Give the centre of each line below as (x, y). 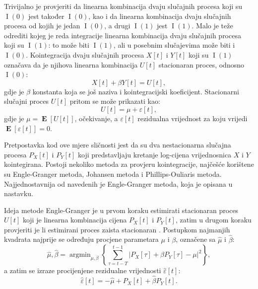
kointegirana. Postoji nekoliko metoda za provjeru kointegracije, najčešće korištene (129, 164)
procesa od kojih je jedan (42, 26)
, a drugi (117, 26)
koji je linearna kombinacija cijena (75, 220)
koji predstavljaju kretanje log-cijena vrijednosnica (155, 154)
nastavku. (19, 193)
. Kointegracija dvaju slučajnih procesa (85, 54)
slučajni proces (27, 101)
